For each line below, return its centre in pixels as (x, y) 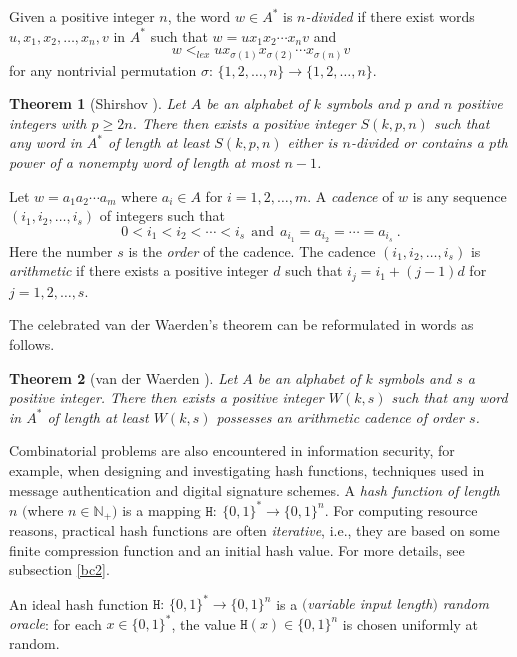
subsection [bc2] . (59, 569)
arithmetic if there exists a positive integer (139, 270)
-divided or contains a (417, 142)
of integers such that (162, 215)
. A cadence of (350, 195)
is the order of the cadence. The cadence (252, 250)
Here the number (61, 250)
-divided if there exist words (390, 16)
